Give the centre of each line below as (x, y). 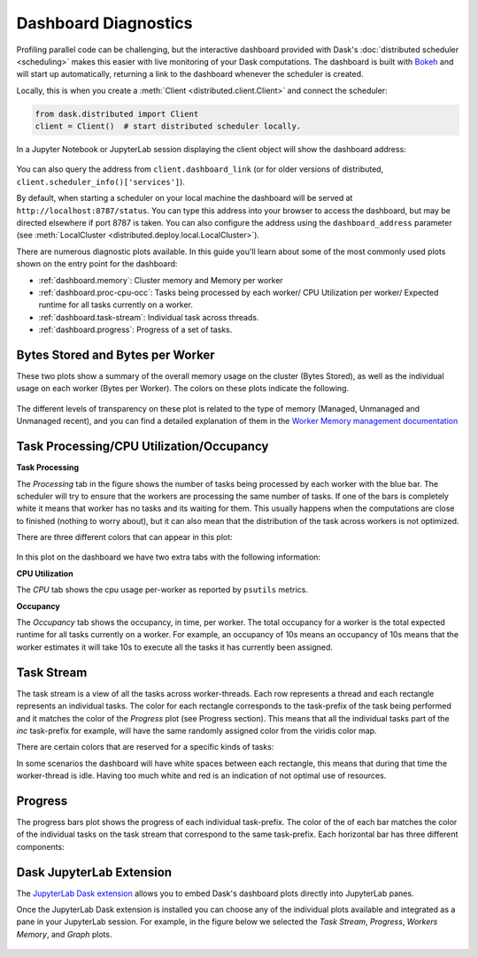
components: (41, 846)
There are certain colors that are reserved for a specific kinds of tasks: (145, 747)
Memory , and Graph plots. (64, 934)
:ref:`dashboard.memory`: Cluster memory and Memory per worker (161, 280)
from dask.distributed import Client (117, 114)
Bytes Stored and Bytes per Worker (116, 355)
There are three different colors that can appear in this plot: (125, 537)
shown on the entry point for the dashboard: (97, 264)
